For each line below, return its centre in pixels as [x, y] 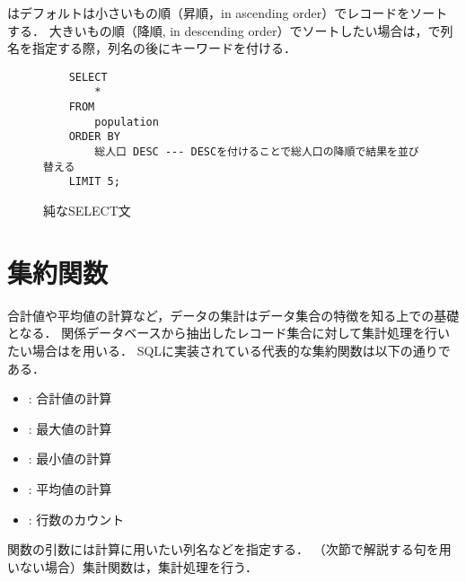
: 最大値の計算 [70, 428]
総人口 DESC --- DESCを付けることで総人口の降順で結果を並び [257, 152]
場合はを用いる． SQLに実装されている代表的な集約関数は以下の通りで [241, 350]
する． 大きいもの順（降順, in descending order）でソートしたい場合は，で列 [230, 30]
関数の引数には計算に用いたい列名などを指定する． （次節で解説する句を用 [229, 549]
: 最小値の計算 [70, 459]
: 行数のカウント [76, 519]
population [127, 122]
